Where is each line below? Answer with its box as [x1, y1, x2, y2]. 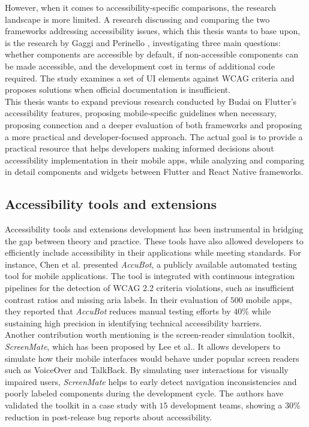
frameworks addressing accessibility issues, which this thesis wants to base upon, [5, 25, 301, 37]
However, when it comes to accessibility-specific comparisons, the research [5, 1, 277, 13]
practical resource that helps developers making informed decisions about [5, 142, 274, 155]
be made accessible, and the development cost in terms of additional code [5, 59, 275, 72]
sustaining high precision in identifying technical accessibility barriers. [5, 316, 262, 329]
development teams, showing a [170, 399, 283, 411]
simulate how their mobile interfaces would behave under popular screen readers [5, 352, 299, 364]
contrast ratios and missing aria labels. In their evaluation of [5, 293, 228, 305]
